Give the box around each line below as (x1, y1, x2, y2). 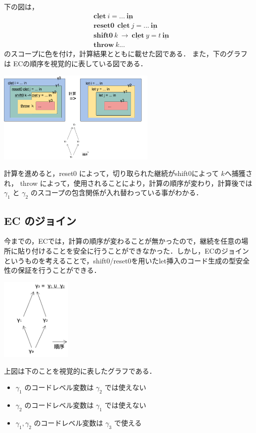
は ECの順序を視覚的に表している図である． (4, 58, 147, 68)
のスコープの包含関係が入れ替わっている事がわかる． (30, 187, 203, 198)
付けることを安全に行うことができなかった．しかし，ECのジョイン (31, 246, 249, 256)
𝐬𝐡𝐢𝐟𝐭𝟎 (93, 32, 113, 40)
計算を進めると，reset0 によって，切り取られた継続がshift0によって (4, 168, 219, 178)
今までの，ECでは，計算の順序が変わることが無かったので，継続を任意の (4, 236, 242, 246)
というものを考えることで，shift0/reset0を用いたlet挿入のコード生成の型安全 (4, 255, 250, 265)
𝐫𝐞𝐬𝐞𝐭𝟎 (93, 22, 115, 29)
